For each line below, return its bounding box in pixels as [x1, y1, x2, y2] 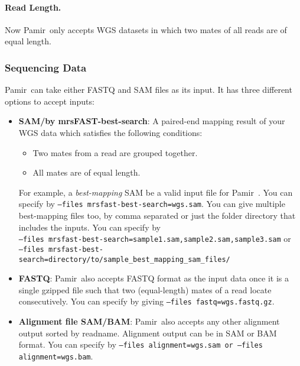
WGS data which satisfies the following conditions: [18, 126, 203, 138]
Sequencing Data [5, 60, 87, 75]
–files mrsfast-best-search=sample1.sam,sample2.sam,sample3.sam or [18, 232, 291, 245]
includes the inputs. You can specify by [18, 221, 161, 233]
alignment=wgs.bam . [18, 349, 93, 362]
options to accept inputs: [5, 95, 94, 107]
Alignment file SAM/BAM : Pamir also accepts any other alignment [18, 315, 280, 328]
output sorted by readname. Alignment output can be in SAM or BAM [18, 326, 277, 339]
